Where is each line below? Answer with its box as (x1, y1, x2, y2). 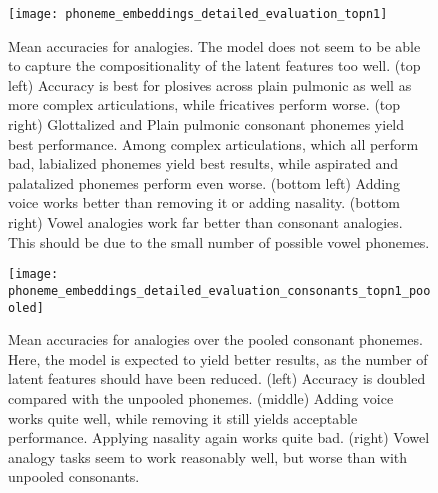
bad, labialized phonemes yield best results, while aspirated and (8, 153, 399, 174)
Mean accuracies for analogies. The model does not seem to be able (8, 35, 421, 56)
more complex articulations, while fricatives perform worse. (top (8, 94, 401, 115)
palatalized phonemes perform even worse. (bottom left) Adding (8, 172, 400, 193)
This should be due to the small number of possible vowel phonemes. (8, 231, 430, 252)
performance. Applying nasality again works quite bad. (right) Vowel (8, 427, 430, 448)
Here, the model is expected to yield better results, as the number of (8, 348, 428, 369)
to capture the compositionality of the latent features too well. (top (8, 55, 421, 76)
